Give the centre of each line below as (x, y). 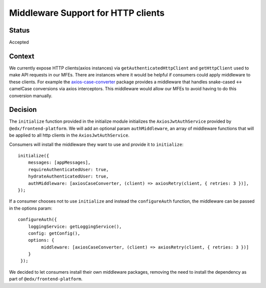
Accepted (19, 42)
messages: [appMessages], (59, 162)
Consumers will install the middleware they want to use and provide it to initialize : (96, 144)
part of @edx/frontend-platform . (46, 279)
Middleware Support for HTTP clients (87, 13)
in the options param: (31, 208)
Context (22, 56)
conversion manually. (31, 96)
